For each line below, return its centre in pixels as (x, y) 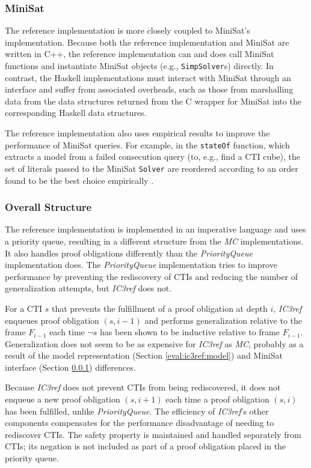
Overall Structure (48, 207)
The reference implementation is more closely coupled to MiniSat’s (128, 30)
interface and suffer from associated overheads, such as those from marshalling (149, 89)
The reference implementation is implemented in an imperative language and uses (155, 229)
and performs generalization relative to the (223, 320)
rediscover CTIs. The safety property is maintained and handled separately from (153, 434)
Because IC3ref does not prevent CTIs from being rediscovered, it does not (143, 387)
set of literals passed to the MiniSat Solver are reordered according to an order (152, 168)
